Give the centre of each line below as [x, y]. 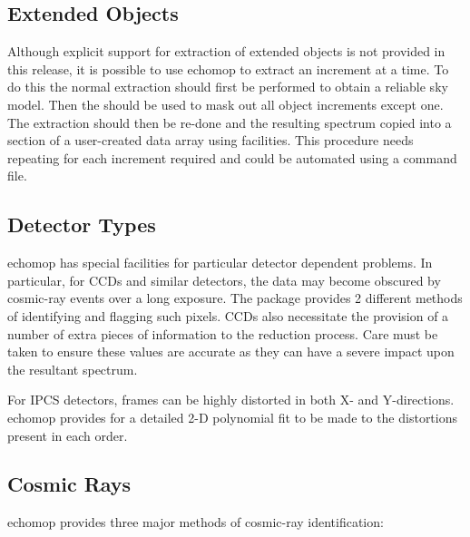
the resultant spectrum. [73, 369]
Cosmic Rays [69, 484]
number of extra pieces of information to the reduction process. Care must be [223, 333]
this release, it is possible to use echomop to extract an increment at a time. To [228, 68]
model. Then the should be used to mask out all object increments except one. [225, 104]
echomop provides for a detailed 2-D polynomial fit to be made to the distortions [233, 417]
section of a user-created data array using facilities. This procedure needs [211, 140]
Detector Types [82, 225]
